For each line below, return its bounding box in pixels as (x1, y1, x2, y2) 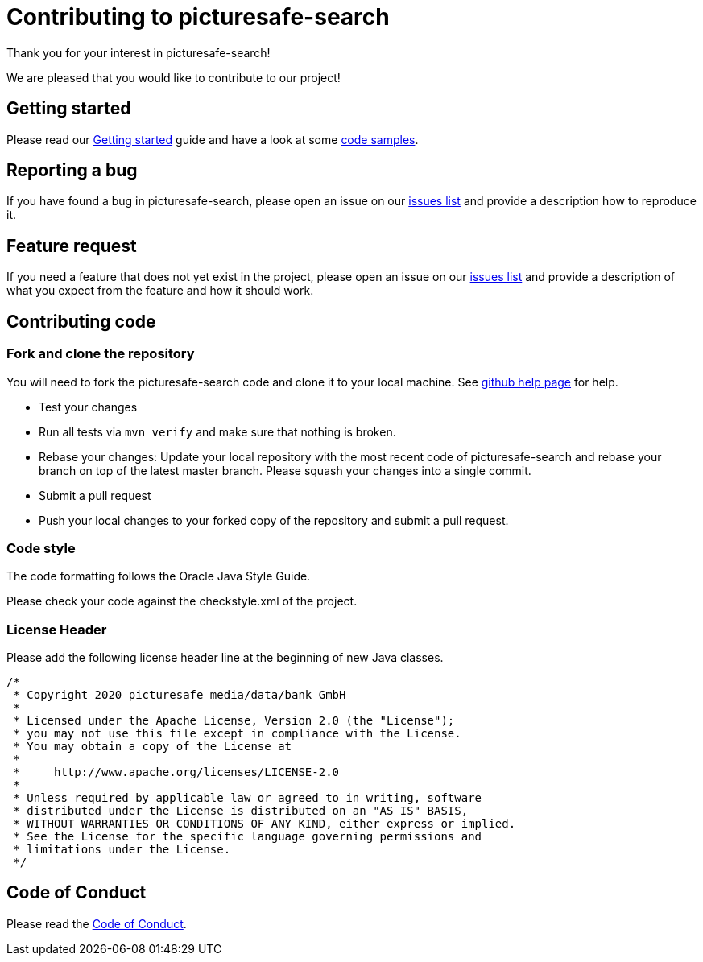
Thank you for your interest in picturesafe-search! (6, 45, 271, 60)
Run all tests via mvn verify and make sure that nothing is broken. (39, 424, 396, 439)
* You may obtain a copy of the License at (13, 740, 292, 753)
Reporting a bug (6, 160, 138, 181)
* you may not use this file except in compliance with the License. (13, 727, 461, 740)
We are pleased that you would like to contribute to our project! (6, 70, 341, 85)
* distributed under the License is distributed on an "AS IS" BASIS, (13, 804, 469, 817)
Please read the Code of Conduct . (6, 916, 187, 931)
